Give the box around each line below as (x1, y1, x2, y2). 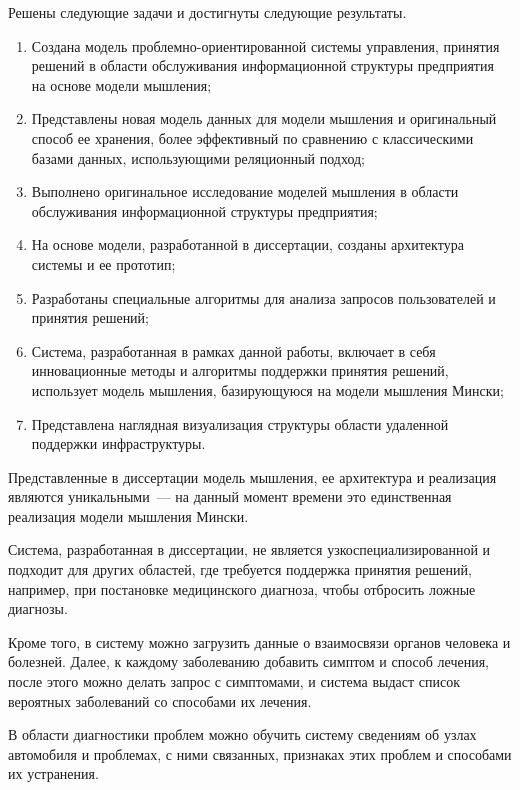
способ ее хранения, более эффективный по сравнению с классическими (31, 127, 474, 148)
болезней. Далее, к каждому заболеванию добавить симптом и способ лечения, (8, 651, 489, 672)
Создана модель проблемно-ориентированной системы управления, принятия (31, 35, 500, 56)
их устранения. (8, 763, 99, 784)
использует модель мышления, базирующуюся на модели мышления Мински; (31, 379, 504, 400)
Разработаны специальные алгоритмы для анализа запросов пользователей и (31, 287, 496, 308)
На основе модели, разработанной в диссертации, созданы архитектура (31, 234, 464, 255)
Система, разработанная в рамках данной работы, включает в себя (31, 340, 436, 361)
